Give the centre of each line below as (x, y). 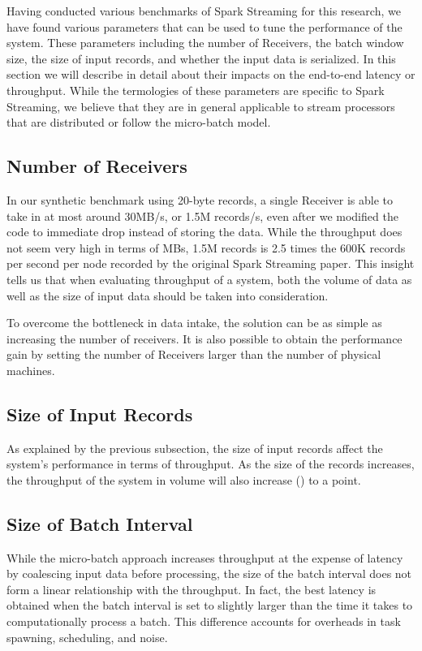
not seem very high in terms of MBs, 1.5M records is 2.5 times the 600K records (206, 247)
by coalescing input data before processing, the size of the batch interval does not (209, 573)
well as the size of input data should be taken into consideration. (168, 295)
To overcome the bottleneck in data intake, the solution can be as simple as (194, 323)
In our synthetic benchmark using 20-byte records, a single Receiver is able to (200, 199)
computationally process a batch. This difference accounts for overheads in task (204, 621)
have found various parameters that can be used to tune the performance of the (205, 26)
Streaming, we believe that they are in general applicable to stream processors (201, 106)
